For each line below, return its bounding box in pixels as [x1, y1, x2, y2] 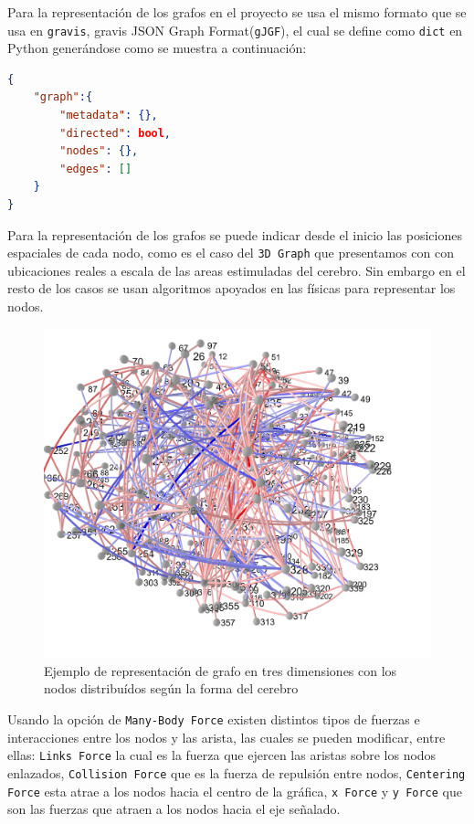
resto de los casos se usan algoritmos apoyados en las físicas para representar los [7, 279, 456, 298]
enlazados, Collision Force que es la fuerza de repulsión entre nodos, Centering [7, 763, 466, 782]
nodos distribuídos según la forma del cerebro [44, 679, 299, 698]
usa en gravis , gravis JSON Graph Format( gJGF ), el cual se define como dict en [7, 20, 463, 39]
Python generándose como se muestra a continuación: [7, 38, 307, 58]
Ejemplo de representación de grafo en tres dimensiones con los [44, 660, 397, 680]
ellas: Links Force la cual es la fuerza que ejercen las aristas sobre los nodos [7, 745, 437, 765]
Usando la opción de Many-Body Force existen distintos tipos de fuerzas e [7, 710, 420, 729]
